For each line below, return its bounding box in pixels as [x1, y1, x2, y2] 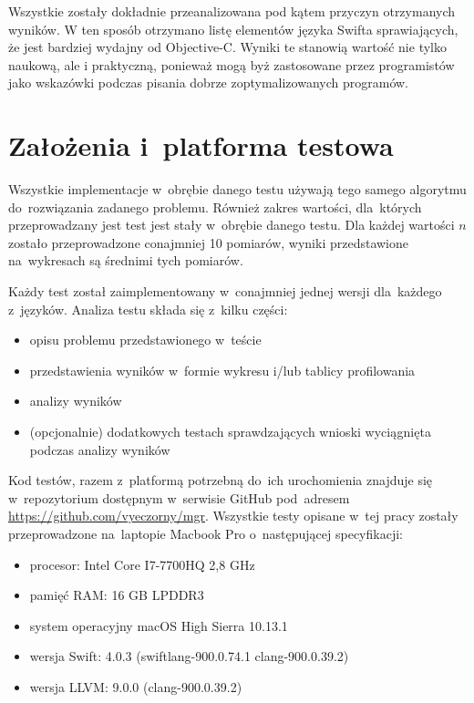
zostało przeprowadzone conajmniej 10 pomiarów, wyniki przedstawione [8, 233, 409, 252]
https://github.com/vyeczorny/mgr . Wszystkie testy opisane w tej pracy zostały [8, 506, 459, 525]
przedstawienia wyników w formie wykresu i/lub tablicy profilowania [29, 360, 416, 379]
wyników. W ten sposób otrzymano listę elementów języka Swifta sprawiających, [8, 19, 459, 38]
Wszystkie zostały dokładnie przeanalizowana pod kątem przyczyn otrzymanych [8, 2, 456, 20]
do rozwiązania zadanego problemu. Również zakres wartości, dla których [8, 197, 422, 216]
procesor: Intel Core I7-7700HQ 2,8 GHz [29, 554, 255, 574]
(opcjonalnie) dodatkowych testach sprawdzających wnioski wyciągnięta [29, 422, 431, 441]
